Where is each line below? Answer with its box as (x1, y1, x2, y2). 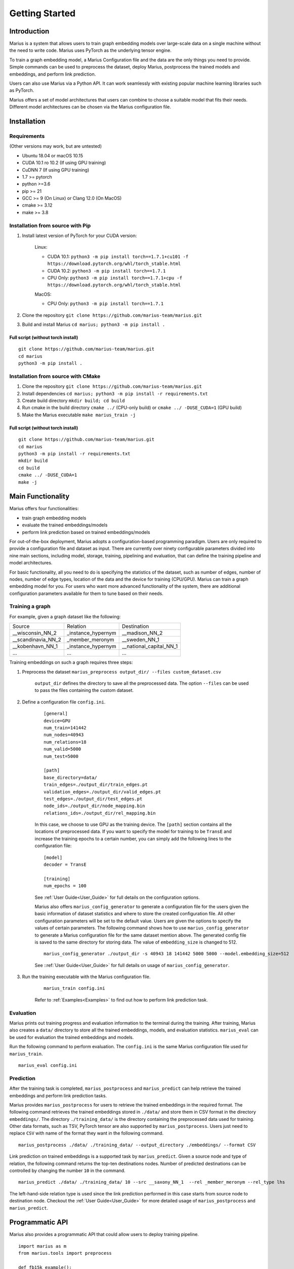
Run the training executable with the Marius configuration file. (22, 974, 151, 980)
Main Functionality (9, 492, 70, 501)
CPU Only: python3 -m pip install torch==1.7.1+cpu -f (47, 275, 182, 281)
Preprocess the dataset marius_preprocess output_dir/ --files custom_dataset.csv (22, 669, 222, 675)
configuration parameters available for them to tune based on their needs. (9, 590, 164, 596)
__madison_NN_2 (121, 629, 163, 637)
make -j (18, 479, 37, 485)
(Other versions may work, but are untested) (9, 143, 102, 149)
